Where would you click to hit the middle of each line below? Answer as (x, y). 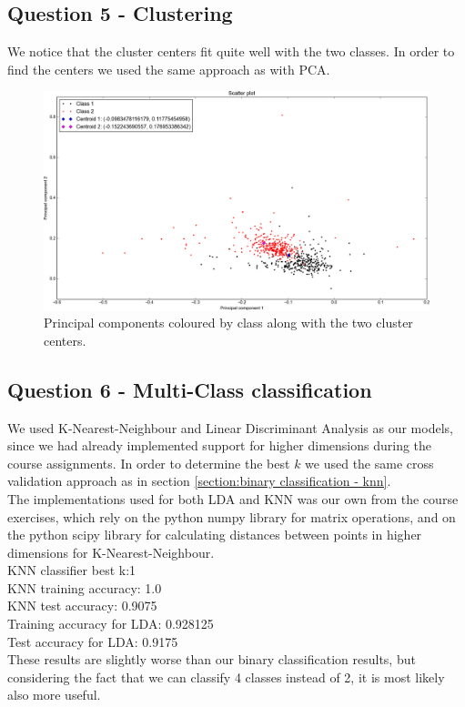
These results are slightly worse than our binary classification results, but (212, 659)
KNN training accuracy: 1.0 (85, 587)
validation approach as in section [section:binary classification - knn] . (199, 481)
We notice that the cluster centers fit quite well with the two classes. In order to (231, 51)
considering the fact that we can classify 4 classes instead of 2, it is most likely (226, 677)
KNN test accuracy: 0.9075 (82, 606)
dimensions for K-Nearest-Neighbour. (111, 552)
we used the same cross (369, 463)
